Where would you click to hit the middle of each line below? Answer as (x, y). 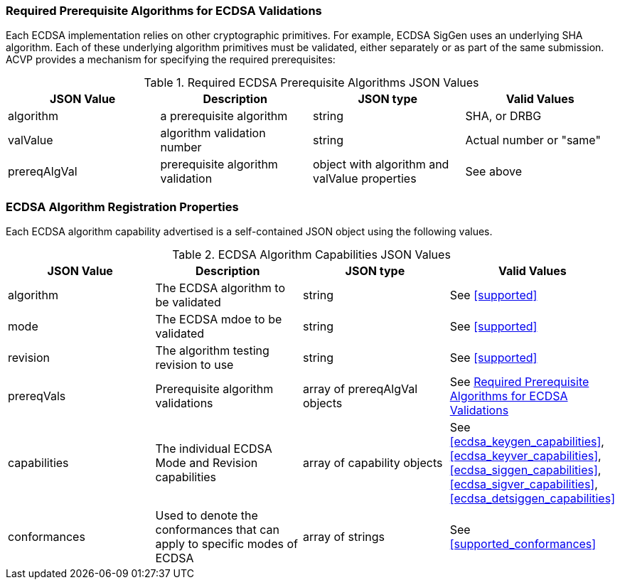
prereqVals (37, 396)
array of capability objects (373, 463)
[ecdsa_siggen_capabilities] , (525, 470)
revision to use (194, 365)
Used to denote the (207, 516)
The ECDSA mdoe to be (219, 320)
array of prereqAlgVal (360, 389)
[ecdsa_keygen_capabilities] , (527, 442)
